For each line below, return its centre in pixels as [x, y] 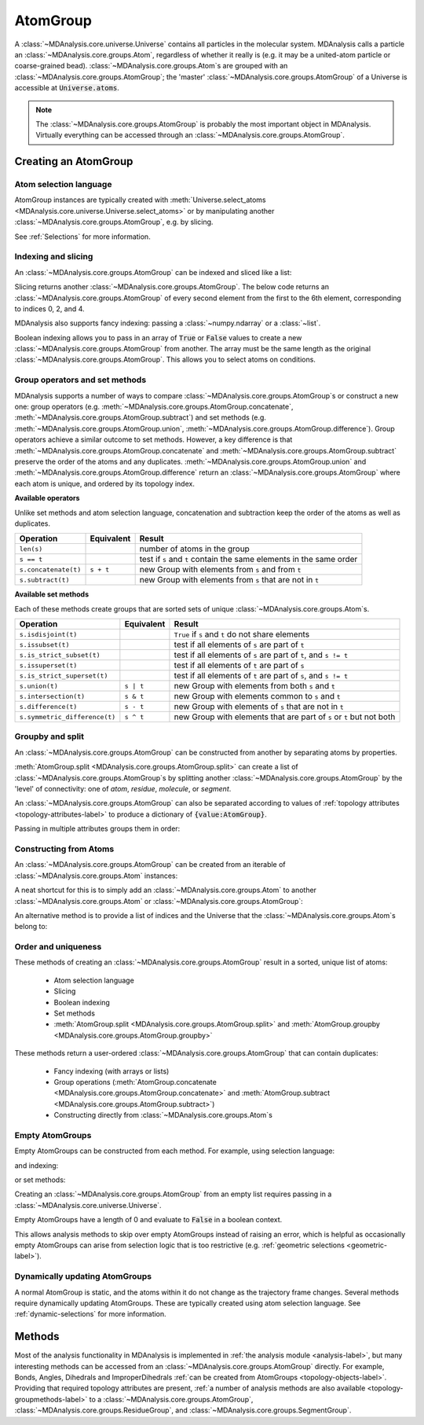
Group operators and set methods [80, 380]
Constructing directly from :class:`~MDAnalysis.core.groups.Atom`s [163, 1115]
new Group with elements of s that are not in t [259, 707]
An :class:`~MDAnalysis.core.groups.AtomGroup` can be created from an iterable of [150, 865]
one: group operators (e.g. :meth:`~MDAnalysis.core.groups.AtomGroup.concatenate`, [154, 407]
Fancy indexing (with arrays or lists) [111, 1071]
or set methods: [40, 1180]
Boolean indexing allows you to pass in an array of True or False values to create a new [158, 337]
